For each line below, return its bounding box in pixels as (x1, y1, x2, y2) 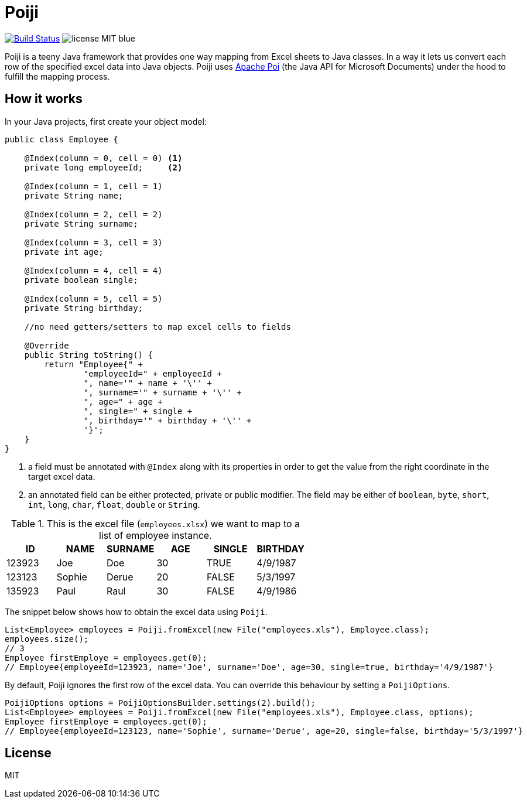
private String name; (24, 190, 124, 200)
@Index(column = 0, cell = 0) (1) (24, 153, 183, 163)
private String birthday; (24, 303, 143, 313)
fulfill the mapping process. (5, 71, 110, 81)
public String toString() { (24, 350, 153, 360)
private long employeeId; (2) (24, 162, 183, 172)
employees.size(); (5, 634, 89, 644)
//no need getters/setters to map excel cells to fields (24, 322, 291, 332)
